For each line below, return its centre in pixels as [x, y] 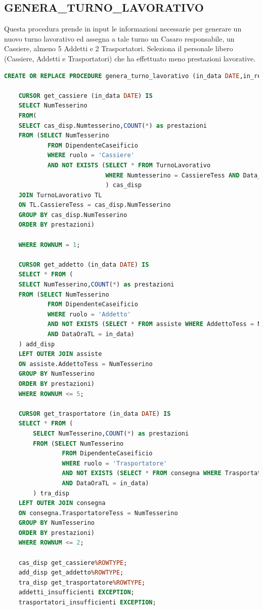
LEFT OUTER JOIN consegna [62, 503]
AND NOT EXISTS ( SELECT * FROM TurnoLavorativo [129, 165]
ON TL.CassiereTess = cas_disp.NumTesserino [95, 205]
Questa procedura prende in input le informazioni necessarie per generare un [123, 29]
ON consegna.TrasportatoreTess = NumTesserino [98, 513]
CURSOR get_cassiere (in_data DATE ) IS [85, 96]
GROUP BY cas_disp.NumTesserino [73, 215]
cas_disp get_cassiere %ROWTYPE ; [73, 563]
